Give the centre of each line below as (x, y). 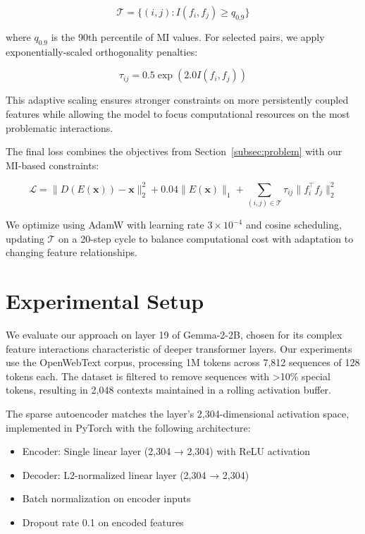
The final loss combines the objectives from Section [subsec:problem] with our (174, 151)
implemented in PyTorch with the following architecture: (128, 427)
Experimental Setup (105, 301)
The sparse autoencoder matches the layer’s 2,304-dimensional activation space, (178, 414)
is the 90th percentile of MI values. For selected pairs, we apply (188, 37)
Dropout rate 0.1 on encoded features (103, 522)
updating (25, 238)
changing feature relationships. (72, 252)
